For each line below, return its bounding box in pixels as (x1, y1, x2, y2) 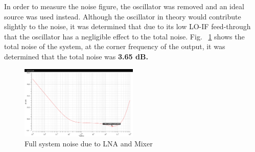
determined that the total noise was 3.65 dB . (4, 51, 148, 61)
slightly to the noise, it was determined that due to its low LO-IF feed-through (4, 21, 251, 32)
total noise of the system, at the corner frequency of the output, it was (4, 41, 225, 52)
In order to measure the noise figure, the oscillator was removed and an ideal (4, 1, 244, 11)
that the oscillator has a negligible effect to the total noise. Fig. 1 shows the (4, 31, 245, 41)
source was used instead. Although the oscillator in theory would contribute (4, 11, 241, 21)
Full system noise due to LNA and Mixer (25, 138, 153, 149)
